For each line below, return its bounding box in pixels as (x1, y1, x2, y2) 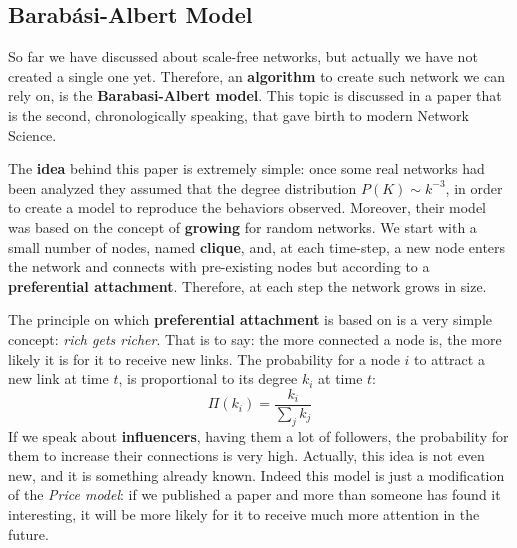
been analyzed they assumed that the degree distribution (8, 177, 357, 198)
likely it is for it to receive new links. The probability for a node (8, 348, 400, 369)
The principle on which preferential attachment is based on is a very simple (8, 309, 492, 330)
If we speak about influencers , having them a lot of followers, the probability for (8, 425, 509, 446)
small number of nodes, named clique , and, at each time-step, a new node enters (8, 236, 506, 257)
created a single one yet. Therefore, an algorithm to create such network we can (8, 65, 505, 86)
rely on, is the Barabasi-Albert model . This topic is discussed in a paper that (8, 85, 502, 106)
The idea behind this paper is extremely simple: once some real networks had (8, 158, 485, 179)
